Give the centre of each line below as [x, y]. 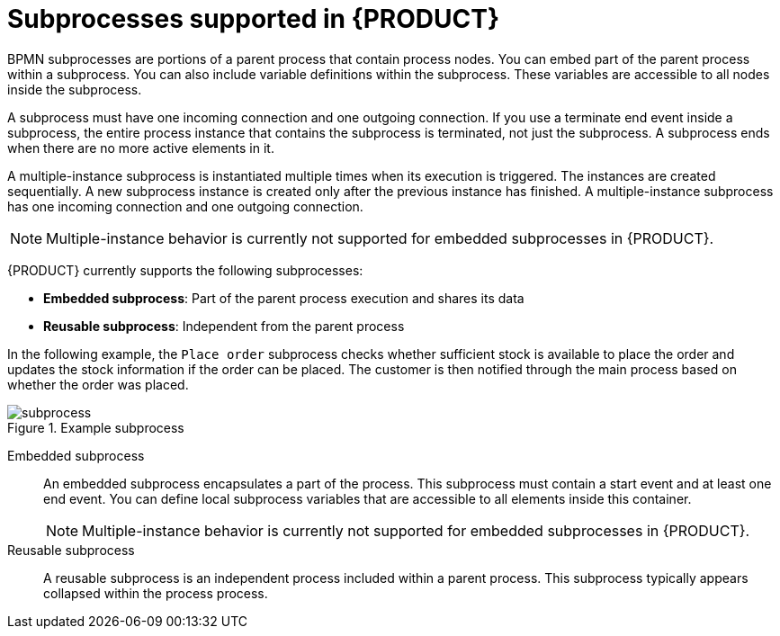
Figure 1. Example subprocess [96, 427]
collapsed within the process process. [156, 593]
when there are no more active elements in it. [141, 148]
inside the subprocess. [75, 89]
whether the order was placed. [98, 384]
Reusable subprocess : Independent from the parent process [224, 326]
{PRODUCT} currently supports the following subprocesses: [185, 270]
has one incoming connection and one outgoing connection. [185, 206]
